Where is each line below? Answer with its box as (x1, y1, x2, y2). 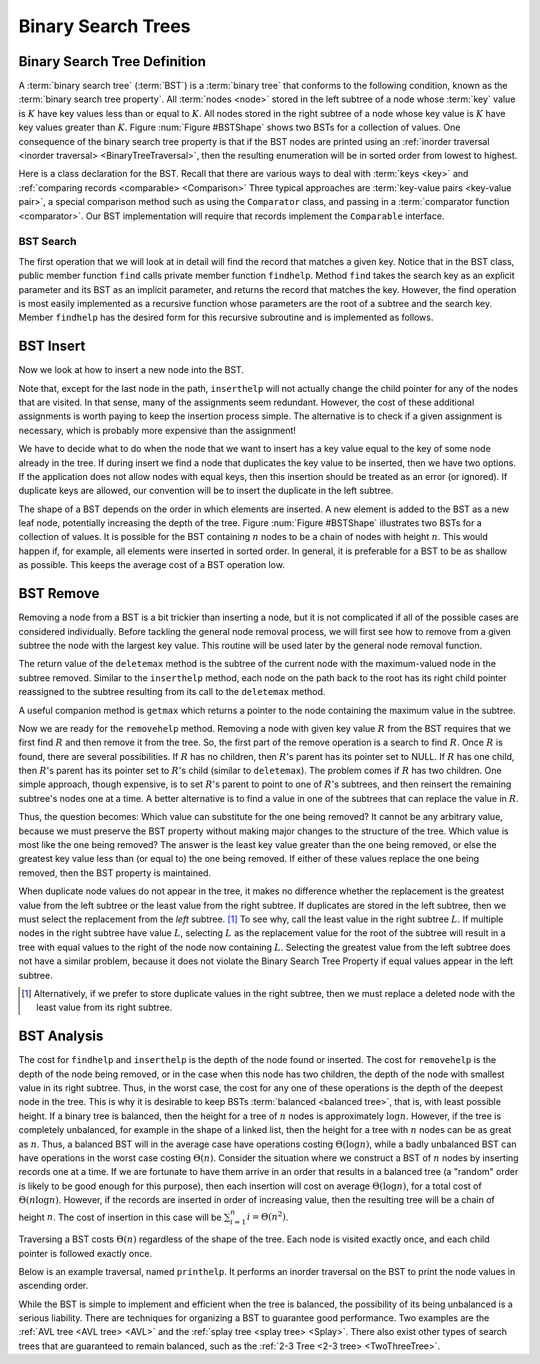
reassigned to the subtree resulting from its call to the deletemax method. (18, 686, 326, 698)
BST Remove (18, 585, 100, 602)
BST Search (18, 235, 77, 249)
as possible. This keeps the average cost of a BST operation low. (18, 559, 285, 571)
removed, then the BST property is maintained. (18, 866, 212, 879)
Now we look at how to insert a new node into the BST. (18, 364, 245, 376)
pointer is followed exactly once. (18, 1247, 153, 1259)
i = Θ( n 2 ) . (246, 1210, 289, 1223)
